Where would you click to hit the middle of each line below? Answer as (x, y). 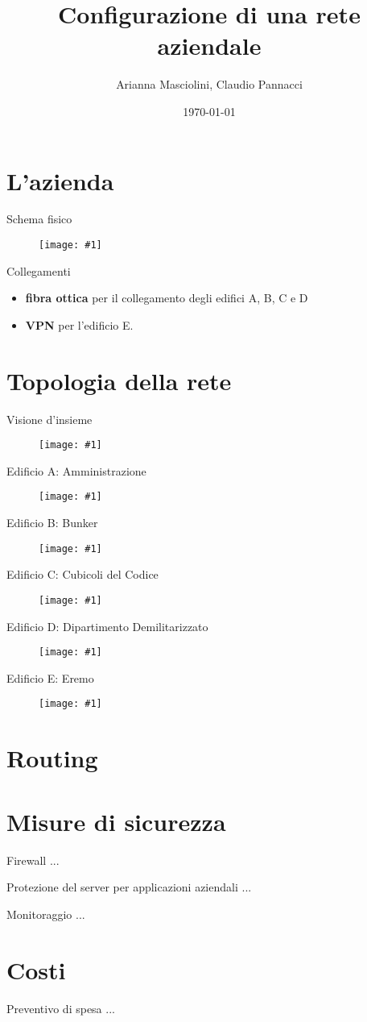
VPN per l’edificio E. (79, 324)
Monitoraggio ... (46, 914)
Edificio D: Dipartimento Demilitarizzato (107, 626)
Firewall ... (33, 860)
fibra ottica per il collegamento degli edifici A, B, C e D (167, 298)
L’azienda (60, 180)
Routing (52, 758)
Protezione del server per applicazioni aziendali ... (129, 887)
